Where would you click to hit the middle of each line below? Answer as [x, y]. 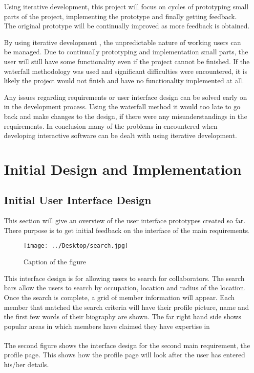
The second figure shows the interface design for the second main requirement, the [127, 345]
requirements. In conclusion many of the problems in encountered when [111, 126]
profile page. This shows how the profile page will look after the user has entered [125, 355]
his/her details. [26, 364]
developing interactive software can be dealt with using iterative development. [121, 135]
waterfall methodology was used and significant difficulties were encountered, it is [126, 71]
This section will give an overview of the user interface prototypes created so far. [125, 221]
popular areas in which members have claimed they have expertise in [107, 326]
